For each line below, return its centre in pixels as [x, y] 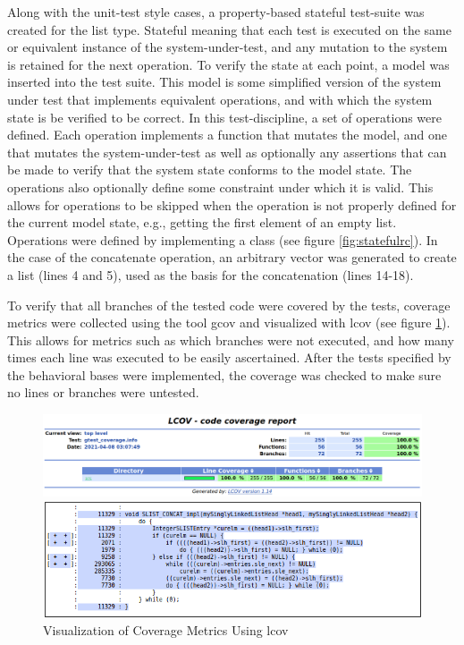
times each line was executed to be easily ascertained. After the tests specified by [229, 357]
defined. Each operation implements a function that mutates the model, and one [227, 135]
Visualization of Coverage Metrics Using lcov [166, 630]
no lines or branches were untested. [103, 392]
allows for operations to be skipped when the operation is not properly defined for [232, 204]
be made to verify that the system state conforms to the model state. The [210, 170]
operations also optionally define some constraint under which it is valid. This [220, 187]
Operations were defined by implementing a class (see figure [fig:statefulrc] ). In [223, 239]
